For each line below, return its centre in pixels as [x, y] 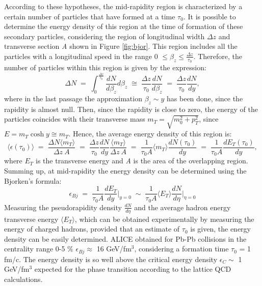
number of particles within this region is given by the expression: [105, 67]
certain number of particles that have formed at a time [90, 16]
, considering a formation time [181, 249]
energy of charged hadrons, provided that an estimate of [92, 229]
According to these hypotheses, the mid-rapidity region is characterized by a [123, 6]
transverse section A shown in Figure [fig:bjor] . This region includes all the [121, 46]
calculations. [23, 279]
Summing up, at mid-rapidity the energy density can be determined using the [125, 170]
